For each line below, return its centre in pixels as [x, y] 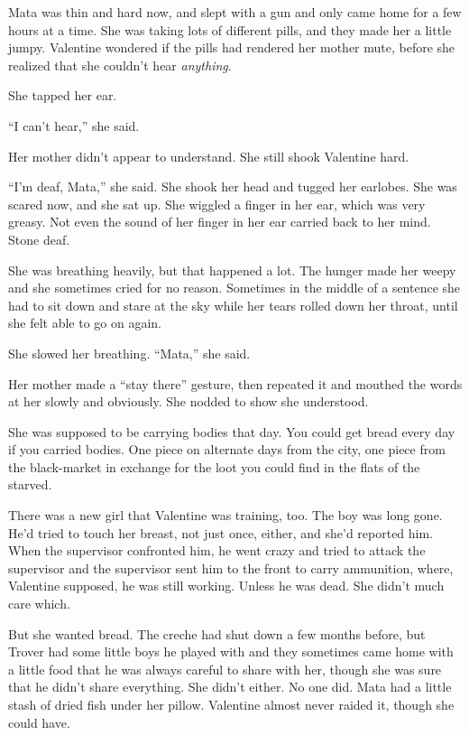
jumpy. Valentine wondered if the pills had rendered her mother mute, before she [232, 47]
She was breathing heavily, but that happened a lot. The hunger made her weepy [232, 270]
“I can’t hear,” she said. [74, 125]
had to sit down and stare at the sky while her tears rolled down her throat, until [233, 305]
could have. [39, 722]
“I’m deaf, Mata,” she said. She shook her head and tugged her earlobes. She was [233, 186]
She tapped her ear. [63, 95]
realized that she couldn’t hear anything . [120, 65]
